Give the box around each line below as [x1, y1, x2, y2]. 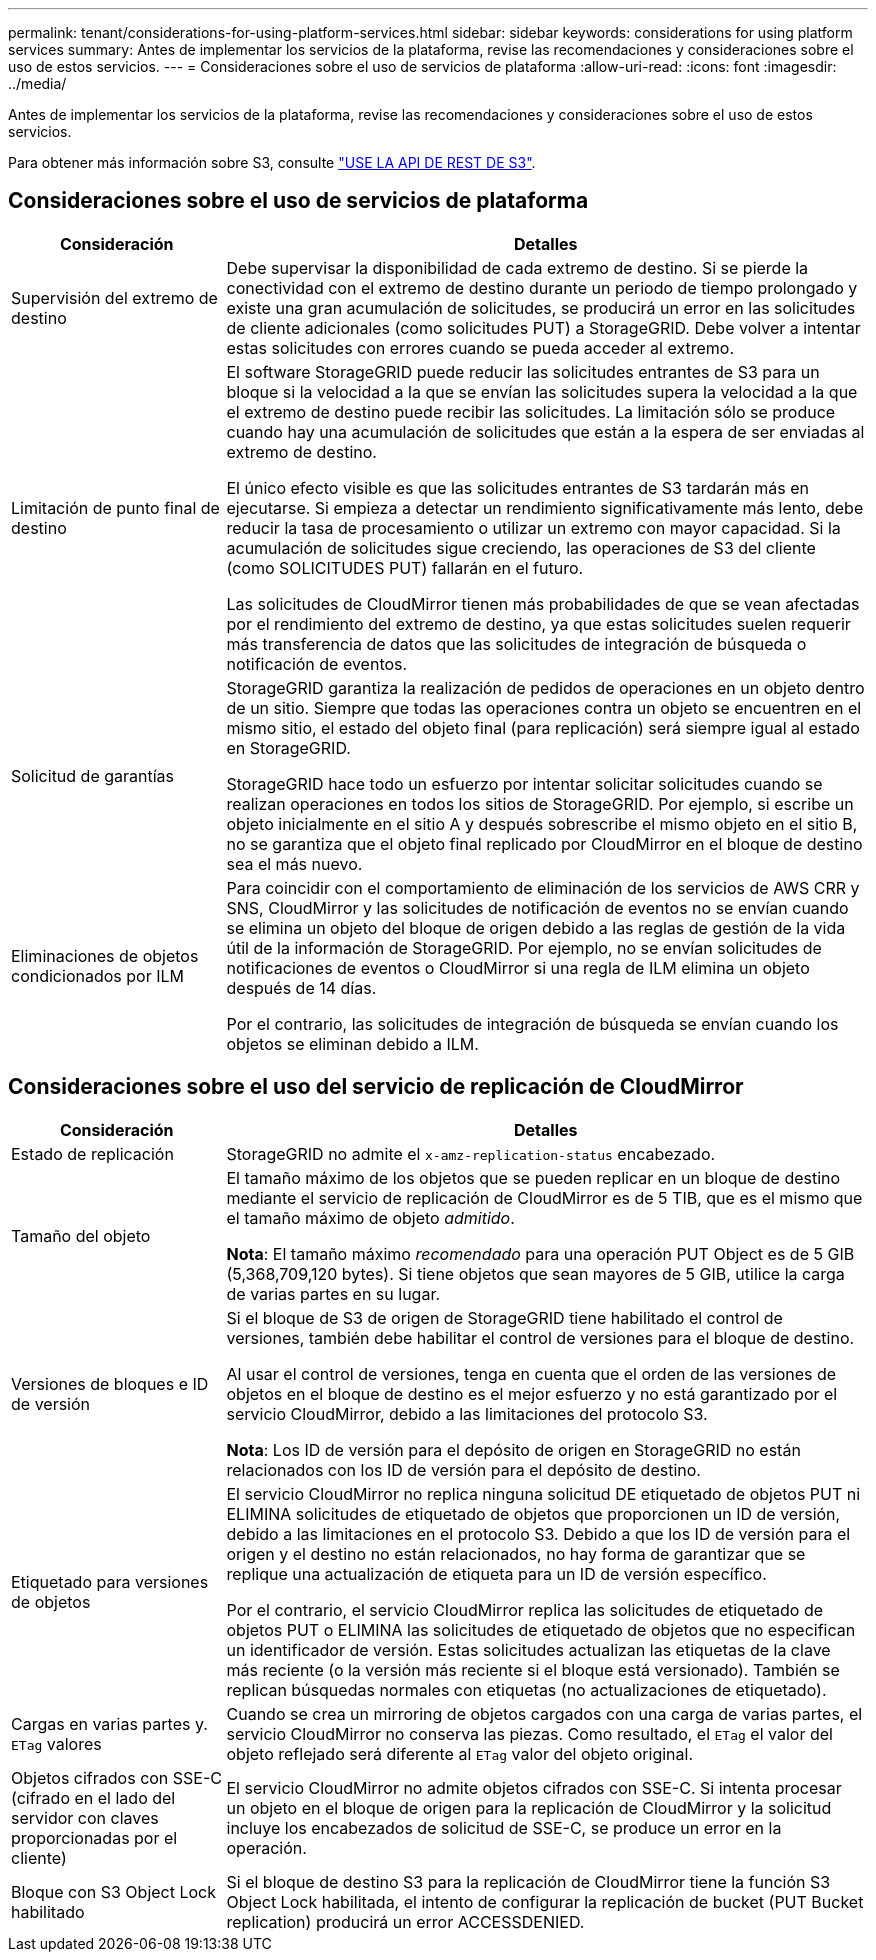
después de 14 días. [226, 977, 377, 998]
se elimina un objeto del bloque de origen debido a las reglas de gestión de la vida [226, 917, 846, 938]
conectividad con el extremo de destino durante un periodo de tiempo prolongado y [226, 277, 858, 298]
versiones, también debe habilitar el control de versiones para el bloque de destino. [226, 1327, 855, 1348]
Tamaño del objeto [11, 1225, 151, 1246]
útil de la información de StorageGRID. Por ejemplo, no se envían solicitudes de [226, 937, 822, 958]
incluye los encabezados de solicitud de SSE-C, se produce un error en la [226, 1817, 782, 1838]
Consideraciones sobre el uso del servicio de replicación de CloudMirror [8, 1074, 744, 1100]
